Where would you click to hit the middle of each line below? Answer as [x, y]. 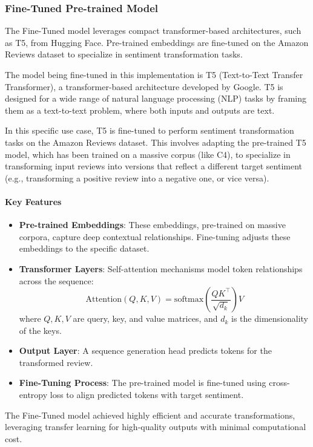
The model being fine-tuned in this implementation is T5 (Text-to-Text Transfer [154, 74]
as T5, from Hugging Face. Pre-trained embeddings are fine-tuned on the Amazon [157, 42]
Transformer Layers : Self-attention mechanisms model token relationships [161, 268]
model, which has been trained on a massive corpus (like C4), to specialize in [148, 154]
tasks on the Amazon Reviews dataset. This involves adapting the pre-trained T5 [156, 142]
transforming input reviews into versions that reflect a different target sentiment [154, 166]
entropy [33, 395]
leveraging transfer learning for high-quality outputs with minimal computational [156, 427]
